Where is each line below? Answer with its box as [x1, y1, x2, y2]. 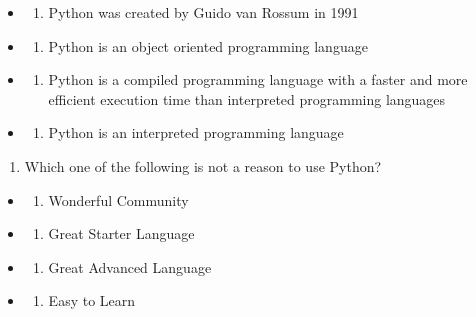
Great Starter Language [48, 223, 195, 244]
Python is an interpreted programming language [48, 122, 344, 143]
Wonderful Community [48, 189, 189, 210]
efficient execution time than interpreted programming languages [48, 88, 446, 109]
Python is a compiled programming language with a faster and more [48, 69, 468, 90]
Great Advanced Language [48, 256, 212, 277]
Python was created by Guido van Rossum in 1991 [48, 2, 359, 22]
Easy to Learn [48, 290, 136, 311]
